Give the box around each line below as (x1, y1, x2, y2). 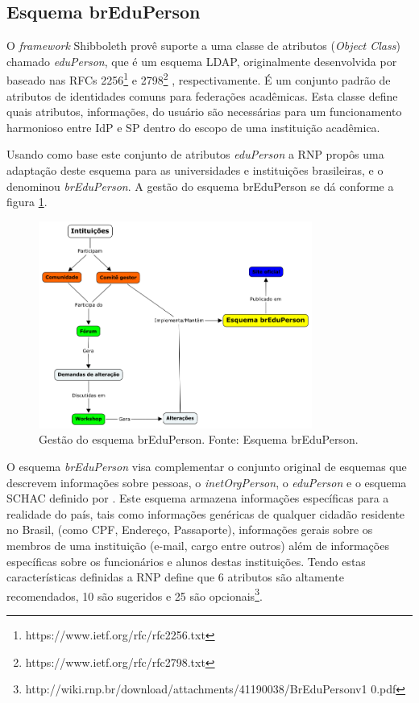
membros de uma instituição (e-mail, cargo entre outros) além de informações (6, 537, 389, 554)
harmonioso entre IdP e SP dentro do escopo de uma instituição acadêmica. (6, 118, 380, 135)
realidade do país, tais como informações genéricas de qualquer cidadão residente (6, 505, 405, 522)
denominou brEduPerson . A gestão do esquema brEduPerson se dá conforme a (6, 177, 394, 194)
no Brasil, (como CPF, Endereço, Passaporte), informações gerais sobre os (6, 521, 373, 538)
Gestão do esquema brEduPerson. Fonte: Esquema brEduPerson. (39, 431, 359, 448)
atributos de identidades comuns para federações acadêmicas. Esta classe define (6, 87, 398, 104)
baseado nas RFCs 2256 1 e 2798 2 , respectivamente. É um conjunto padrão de (6, 69, 391, 89)
